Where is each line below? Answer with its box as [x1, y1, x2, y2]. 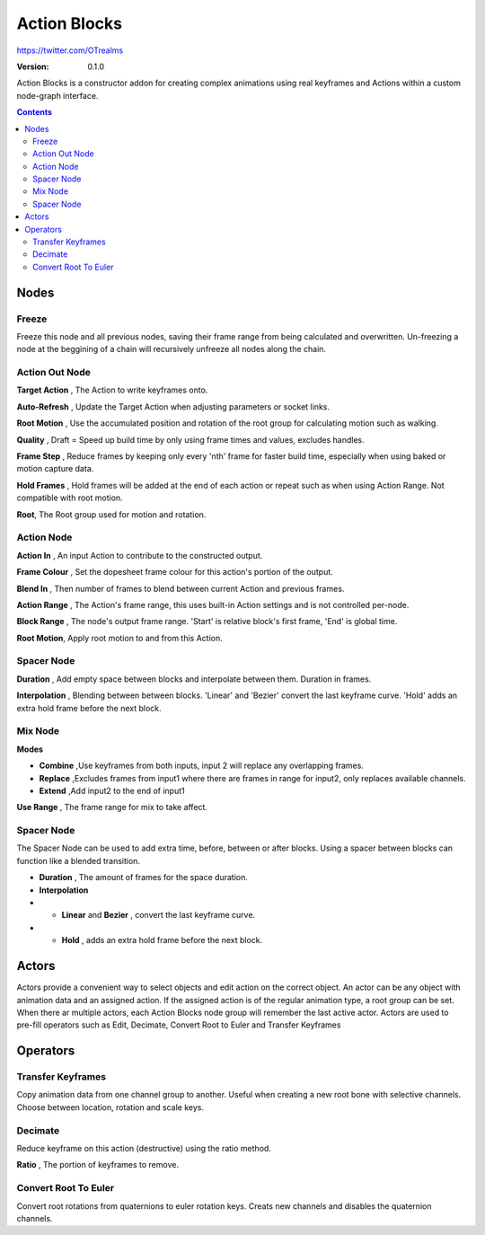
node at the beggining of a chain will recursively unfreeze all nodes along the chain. [16, 344, 327, 355]
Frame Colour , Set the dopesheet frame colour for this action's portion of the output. [16, 567, 334, 578]
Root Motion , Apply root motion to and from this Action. [16, 632, 224, 643]
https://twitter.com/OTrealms [16, 45, 124, 56]
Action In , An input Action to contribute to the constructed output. [16, 550, 263, 560]
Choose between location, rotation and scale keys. [16, 1101, 205, 1113]
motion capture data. [16, 463, 94, 474]
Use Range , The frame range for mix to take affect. [16, 802, 208, 813]
